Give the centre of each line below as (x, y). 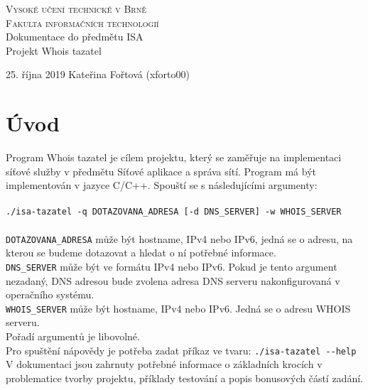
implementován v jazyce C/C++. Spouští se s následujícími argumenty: (162, 185)
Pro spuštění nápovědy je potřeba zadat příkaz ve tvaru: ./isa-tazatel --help (181, 350)
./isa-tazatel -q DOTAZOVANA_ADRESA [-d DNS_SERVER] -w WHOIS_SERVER (174, 212)
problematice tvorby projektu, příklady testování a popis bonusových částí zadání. (184, 378)
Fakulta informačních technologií (82, 22)
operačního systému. (50, 294)
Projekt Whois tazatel (54, 50)
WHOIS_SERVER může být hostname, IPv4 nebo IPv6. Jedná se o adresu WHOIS (178, 308)
